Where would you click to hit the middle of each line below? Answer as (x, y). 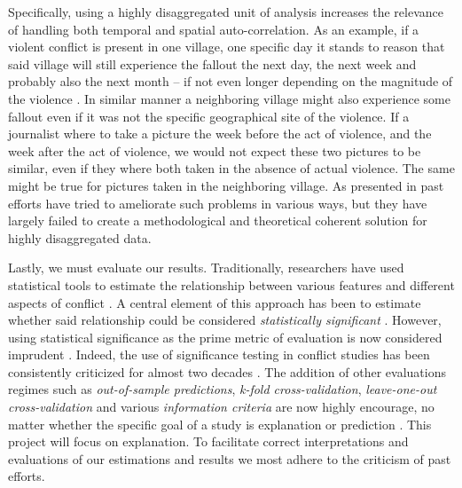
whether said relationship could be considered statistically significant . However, (225, 320)
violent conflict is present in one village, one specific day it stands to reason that (227, 47)
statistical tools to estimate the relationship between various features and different (231, 284)
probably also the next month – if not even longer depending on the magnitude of (231, 81)
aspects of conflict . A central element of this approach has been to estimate (215, 302)
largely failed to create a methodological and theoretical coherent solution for (218, 220)
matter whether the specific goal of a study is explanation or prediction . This (220, 424)
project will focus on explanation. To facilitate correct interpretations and (208, 441)
